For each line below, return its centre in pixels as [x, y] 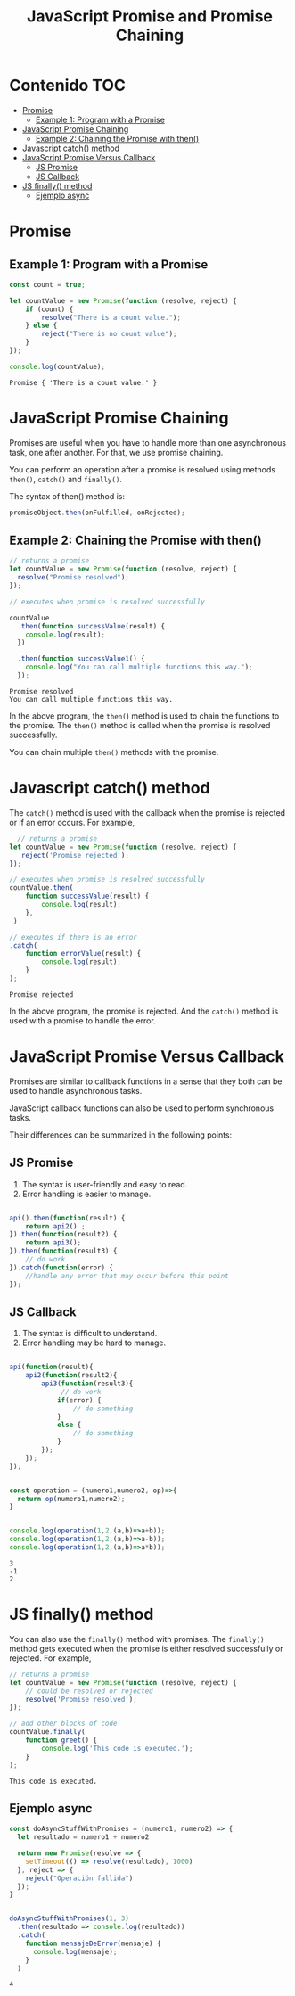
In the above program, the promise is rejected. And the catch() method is [144, 1011]
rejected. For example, [50, 1658]
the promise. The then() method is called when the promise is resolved [140, 725]
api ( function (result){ [51, 1367]
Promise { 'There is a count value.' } [83, 382]
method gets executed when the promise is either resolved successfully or [146, 1648]
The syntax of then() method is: [67, 496]
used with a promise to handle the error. [82, 1020]
